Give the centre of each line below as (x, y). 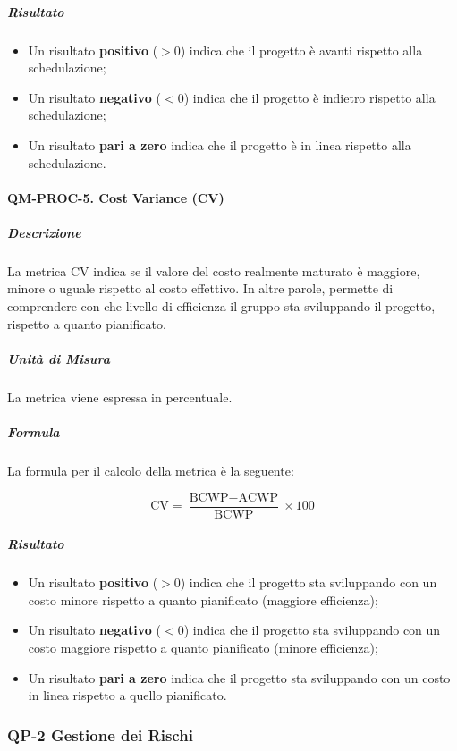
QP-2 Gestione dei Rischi (100, 734)
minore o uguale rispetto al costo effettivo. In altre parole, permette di (200, 288)
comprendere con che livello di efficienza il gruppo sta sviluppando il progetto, (221, 306)
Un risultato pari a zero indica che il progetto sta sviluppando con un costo (239, 677)
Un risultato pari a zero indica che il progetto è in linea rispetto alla (220, 144)
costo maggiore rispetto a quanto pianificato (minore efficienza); (203, 647)
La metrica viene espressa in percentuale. (120, 397)
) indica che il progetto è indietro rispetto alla (309, 97)
